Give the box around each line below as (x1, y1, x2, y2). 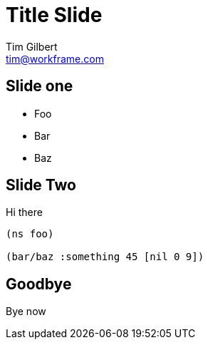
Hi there (6, 206, 43, 219)
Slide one (6, 77, 73, 96)
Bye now (6, 305, 46, 318)
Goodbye (6, 274, 72, 293)
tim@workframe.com (6, 52, 104, 65)
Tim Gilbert (6, 40, 58, 53)
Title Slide (6, 3, 103, 27)
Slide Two (6, 176, 77, 195)
